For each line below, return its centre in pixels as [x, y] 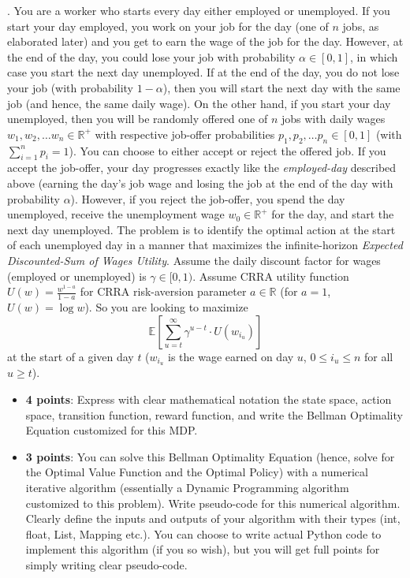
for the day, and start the [333, 214]
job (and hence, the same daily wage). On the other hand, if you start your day [199, 103]
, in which [374, 56]
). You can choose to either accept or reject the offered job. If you [227, 150]
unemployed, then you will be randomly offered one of [138, 119]
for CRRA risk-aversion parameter [163, 291]
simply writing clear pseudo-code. [106, 564]
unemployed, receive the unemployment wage [116, 214]
